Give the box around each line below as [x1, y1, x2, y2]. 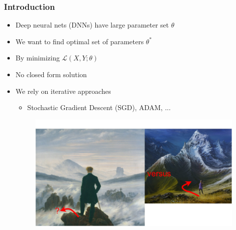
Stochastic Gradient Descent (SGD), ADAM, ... [27, 102, 171, 113]
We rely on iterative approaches [15, 86, 111, 96]
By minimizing [15, 53, 60, 63]
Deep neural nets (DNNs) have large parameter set [15, 20, 169, 30]
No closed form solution [15, 69, 87, 79]
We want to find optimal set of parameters [15, 36, 144, 46]
